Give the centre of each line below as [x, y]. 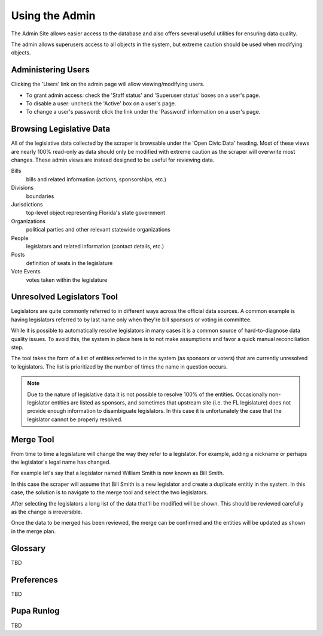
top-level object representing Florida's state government [96, 213]
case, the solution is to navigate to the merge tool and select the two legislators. [109, 492]
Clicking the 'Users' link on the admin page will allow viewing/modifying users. [108, 84]
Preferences [34, 579]
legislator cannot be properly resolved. [75, 419]
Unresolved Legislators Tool [64, 297]
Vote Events [26, 272]
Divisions [22, 188]
